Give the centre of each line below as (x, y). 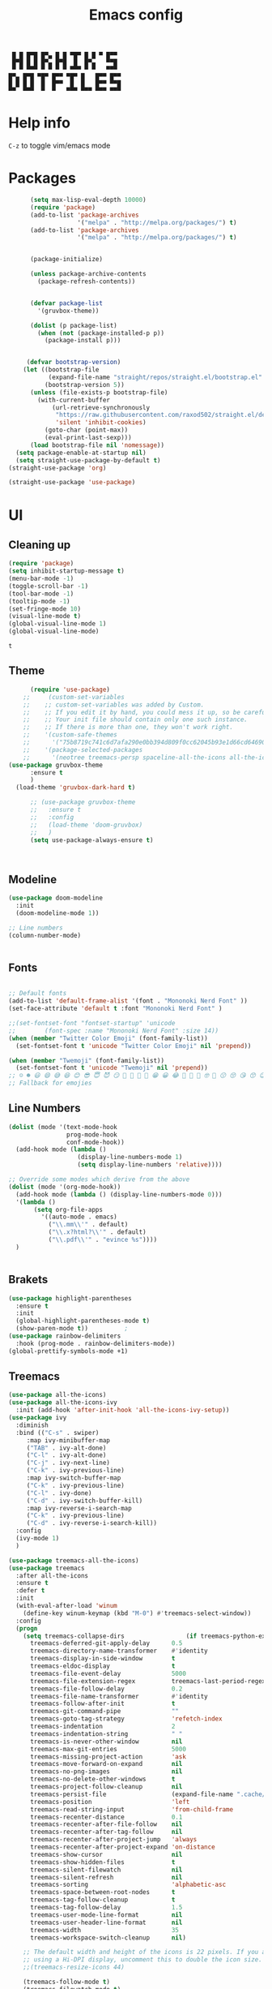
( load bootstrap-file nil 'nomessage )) (97, 445)
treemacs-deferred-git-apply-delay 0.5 (106, 1643)
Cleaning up (40, 545)
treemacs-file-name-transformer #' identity (119, 1696)
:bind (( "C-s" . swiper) (57, 1433)
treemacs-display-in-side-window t (102, 1659)
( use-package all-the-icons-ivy (63, 1403)
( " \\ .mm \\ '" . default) (88, 1225)
